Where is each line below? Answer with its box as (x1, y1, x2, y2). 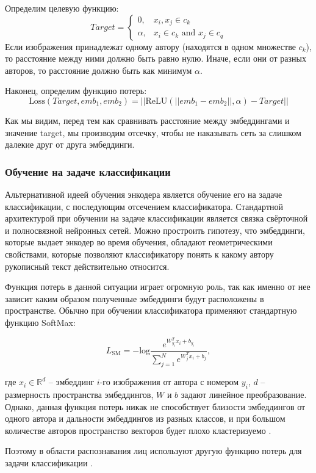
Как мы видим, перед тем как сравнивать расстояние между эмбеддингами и (5, 114, 290, 126)
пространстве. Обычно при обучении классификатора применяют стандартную (5, 304, 297, 317)
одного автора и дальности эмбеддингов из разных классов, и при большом (5, 412, 285, 425)
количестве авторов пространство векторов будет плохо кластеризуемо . (5, 424, 271, 436)
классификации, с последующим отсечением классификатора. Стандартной (5, 200, 284, 212)
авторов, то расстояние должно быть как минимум (5, 63, 192, 76)
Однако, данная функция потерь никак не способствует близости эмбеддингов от (5, 400, 306, 413)
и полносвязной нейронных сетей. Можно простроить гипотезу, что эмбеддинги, (5, 223, 305, 236)
